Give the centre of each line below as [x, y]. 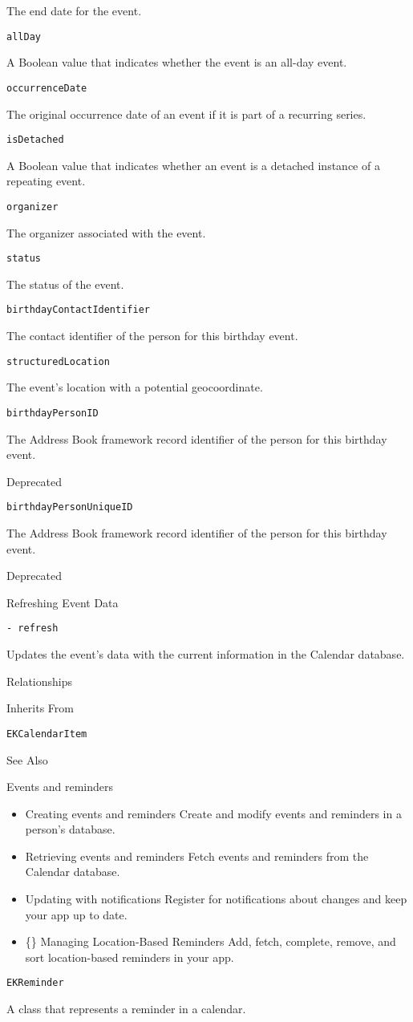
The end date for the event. [74, 10]
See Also [27, 759]
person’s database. [70, 829]
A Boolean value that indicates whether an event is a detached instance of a [193, 165]
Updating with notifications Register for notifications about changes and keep [216, 899]
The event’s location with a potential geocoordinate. [135, 387]
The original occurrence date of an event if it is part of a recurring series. [186, 114]
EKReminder [35, 983]
